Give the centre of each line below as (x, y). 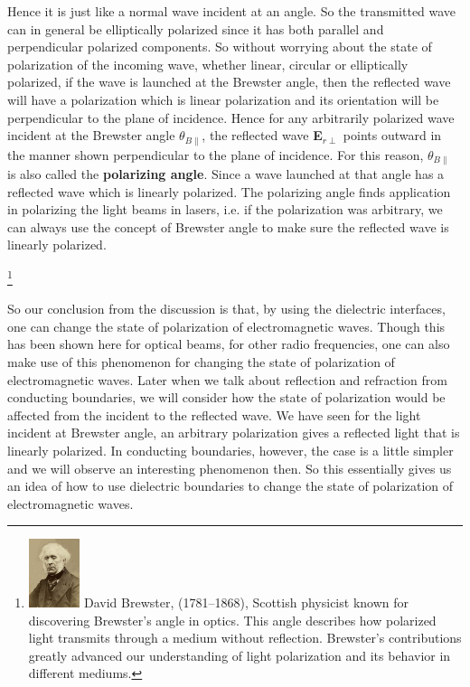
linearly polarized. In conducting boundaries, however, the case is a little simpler (230, 451)
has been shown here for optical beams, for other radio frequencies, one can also (229, 344)
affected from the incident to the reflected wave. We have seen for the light (214, 414)
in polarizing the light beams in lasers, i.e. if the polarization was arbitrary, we (225, 209)
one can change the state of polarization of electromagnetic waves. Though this (226, 326)
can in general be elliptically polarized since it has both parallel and (196, 28)
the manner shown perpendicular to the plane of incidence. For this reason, (216, 154)
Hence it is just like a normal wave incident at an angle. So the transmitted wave (232, 11)
